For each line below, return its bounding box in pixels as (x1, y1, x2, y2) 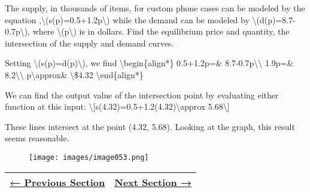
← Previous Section (10, 175, 105, 189)
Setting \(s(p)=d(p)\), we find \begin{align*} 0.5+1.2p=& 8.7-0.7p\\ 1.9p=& (5, 57, 294, 69)
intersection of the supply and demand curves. (5, 36, 174, 49)
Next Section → (114, 175, 192, 189)
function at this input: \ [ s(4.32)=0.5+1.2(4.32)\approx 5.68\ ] (5, 100, 230, 113)
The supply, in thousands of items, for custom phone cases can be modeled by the (5, 2, 305, 14)
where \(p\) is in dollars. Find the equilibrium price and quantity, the (32, 25, 290, 38)
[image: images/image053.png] (29, 153, 149, 162)
